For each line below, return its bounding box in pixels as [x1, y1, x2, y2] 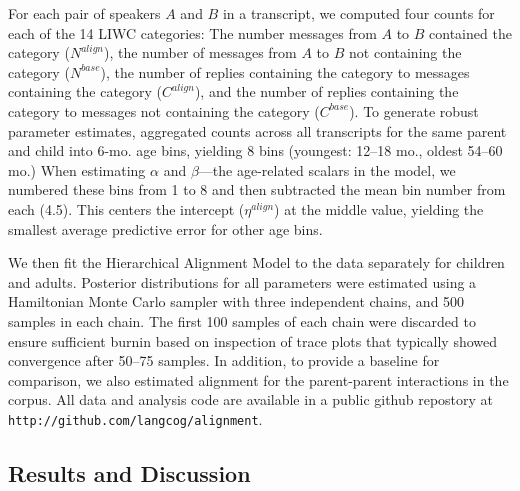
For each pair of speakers [8, 3, 161, 23]
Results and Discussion [8, 457, 251, 488]
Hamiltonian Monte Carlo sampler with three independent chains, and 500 [8, 291, 465, 312]
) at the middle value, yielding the [274, 198, 484, 219]
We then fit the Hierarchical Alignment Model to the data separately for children [8, 252, 505, 273]
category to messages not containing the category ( [8, 100, 320, 121]
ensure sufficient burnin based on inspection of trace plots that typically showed [8, 330, 498, 351]
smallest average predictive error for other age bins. [8, 218, 323, 239]
